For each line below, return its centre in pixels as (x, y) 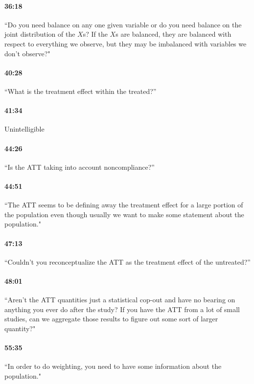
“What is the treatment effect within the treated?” (81, 91)
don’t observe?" (27, 53)
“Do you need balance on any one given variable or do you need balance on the (123, 24)
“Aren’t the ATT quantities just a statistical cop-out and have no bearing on (120, 300)
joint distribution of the (40, 34)
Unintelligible (24, 129)
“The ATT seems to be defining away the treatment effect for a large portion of (124, 205)
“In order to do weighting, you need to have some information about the (113, 366)
